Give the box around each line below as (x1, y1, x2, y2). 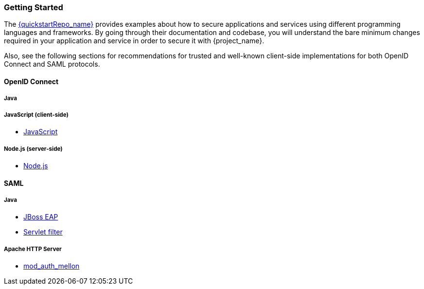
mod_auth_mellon (23, 262, 80, 271)
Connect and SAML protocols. (4, 60, 100, 69)
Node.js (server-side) (4, 145, 63, 152)
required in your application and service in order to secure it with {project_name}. (4, 36, 265, 45)
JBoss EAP (23, 213, 58, 221)
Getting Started (4, 2, 63, 12)
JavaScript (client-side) (4, 111, 69, 118)
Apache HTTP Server (4, 245, 62, 253)
